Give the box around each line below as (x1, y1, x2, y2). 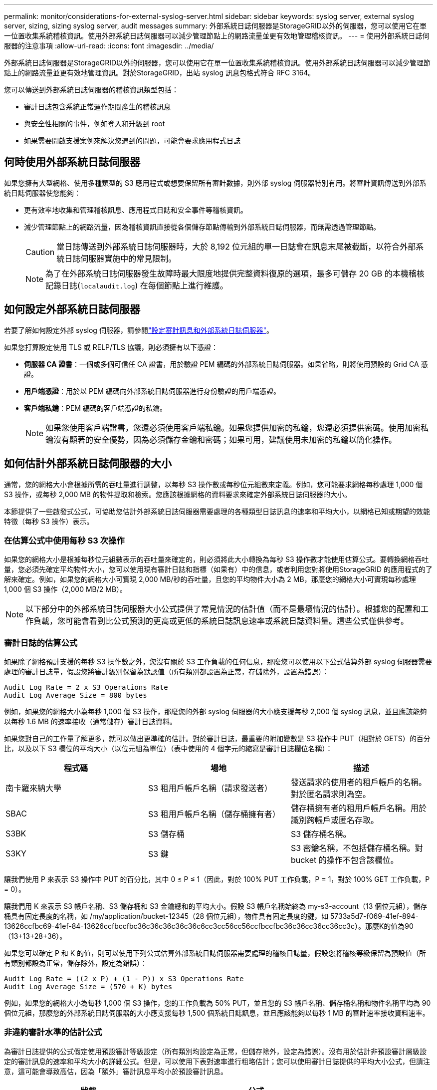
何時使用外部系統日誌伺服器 (4, 156, 140, 169)
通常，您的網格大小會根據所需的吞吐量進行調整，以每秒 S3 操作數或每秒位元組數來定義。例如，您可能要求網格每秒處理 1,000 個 (4, 480, 423, 489)
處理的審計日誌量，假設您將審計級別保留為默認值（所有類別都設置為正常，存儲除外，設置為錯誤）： (4, 667, 329, 676)
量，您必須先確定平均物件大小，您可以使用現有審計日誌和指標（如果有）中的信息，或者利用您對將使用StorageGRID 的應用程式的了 (4, 565, 433, 574)
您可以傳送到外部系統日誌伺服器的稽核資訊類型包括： (4, 85, 179, 94)
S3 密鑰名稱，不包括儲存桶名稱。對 (290, 843, 423, 853)
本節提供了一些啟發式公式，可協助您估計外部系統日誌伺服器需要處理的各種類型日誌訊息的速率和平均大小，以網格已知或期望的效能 (4, 507, 430, 516)
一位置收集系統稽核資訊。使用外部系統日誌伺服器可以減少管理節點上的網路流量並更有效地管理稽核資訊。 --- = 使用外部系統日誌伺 (4, 31, 430, 40)
